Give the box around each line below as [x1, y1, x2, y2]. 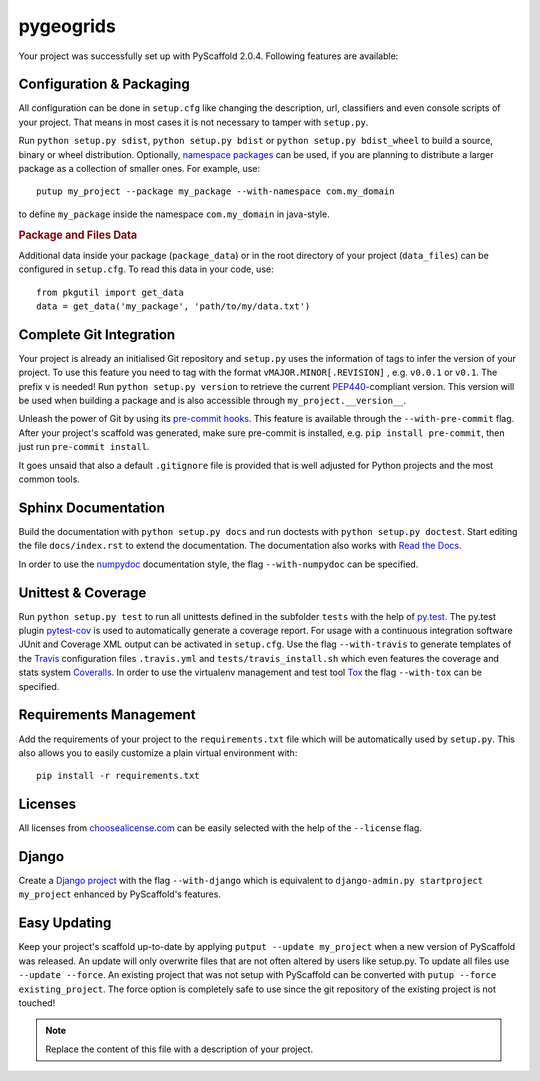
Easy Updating [18, 915, 112, 932]
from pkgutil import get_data [36, 286, 185, 298]
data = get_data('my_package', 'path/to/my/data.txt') [36, 301, 311, 312]
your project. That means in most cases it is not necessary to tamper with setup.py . [18, 116, 369, 128]
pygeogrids [18, 15, 117, 37]
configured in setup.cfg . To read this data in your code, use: [18, 263, 274, 275]
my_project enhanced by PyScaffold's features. [18, 888, 222, 900]
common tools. [18, 473, 80, 485]
